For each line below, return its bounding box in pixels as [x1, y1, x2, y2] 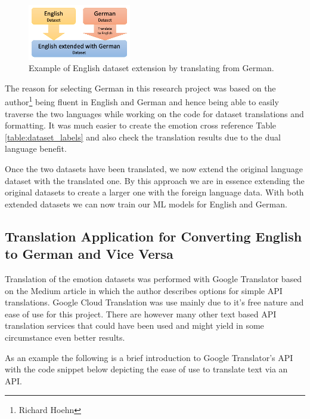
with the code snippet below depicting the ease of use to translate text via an [5, 363, 288, 375]
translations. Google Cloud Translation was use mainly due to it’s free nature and [5, 296, 304, 308]
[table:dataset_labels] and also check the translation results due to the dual [5, 130, 281, 143]
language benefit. [5, 142, 67, 155]
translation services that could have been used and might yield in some [5, 319, 264, 332]
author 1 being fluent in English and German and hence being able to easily [5, 94, 279, 108]
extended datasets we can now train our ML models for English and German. [5, 197, 287, 210]
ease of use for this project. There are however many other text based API [5, 307, 277, 320]
